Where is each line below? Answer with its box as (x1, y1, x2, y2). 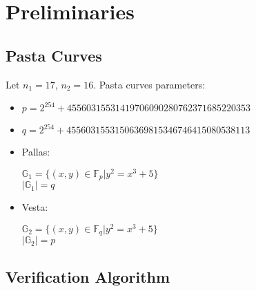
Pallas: (21, 144, 50, 159)
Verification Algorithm (6, 265, 170, 287)
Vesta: (21, 200, 48, 214)
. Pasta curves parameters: (93, 77, 206, 91)
